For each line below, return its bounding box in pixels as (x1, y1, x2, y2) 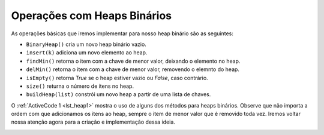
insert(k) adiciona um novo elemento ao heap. (26, 49, 148, 56)
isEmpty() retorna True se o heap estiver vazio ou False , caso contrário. (26, 74, 208, 81)
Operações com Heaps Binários (11, 9, 172, 22)
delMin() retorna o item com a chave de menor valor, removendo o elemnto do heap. (26, 66, 240, 73)
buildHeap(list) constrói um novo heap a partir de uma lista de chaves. (26, 91, 211, 98)
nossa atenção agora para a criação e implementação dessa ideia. (11, 118, 175, 125)
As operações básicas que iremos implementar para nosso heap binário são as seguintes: (11, 30, 233, 37)
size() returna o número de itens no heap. (26, 82, 134, 90)
